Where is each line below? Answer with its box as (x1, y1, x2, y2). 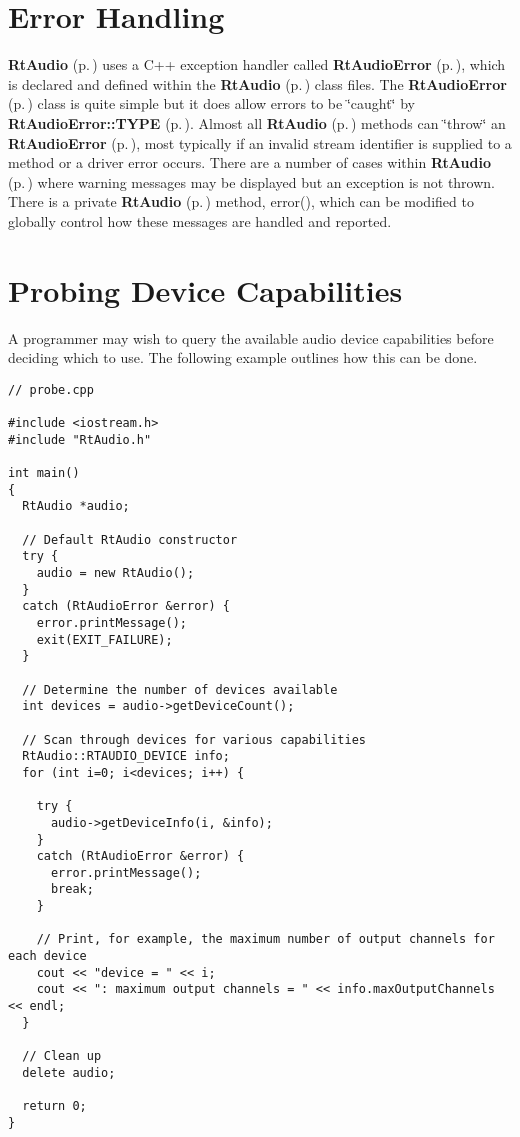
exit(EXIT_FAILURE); (36, 632, 173, 647)
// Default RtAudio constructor (22, 532, 238, 547)
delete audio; (22, 1065, 116, 1080)
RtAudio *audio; (22, 499, 130, 514)
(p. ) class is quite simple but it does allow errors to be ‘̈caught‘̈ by (8, 93, 415, 114)
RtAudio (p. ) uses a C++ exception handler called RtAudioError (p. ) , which (8, 54, 506, 75)
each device (8, 949, 87, 964)
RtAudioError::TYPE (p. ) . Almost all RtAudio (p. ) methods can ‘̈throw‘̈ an (8, 112, 506, 133)
